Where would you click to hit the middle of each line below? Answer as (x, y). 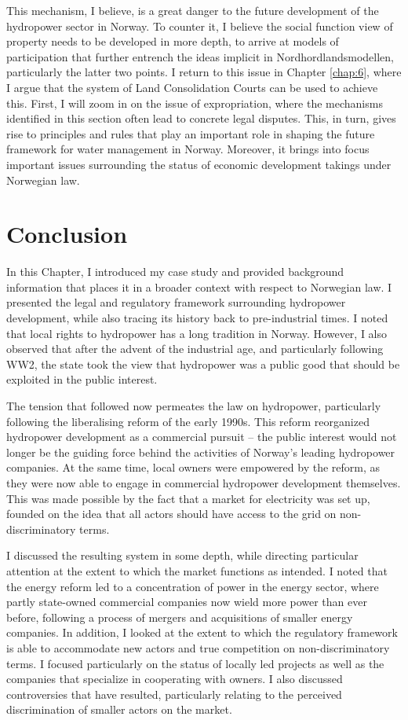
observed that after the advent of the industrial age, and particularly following (195, 349)
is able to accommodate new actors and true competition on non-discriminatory (198, 647)
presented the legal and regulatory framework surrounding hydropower (176, 302)
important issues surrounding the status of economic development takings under (199, 164)
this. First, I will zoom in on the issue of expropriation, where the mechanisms (195, 103)
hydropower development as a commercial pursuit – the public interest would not (202, 437)
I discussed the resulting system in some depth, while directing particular (182, 555)
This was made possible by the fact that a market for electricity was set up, (188, 498)
